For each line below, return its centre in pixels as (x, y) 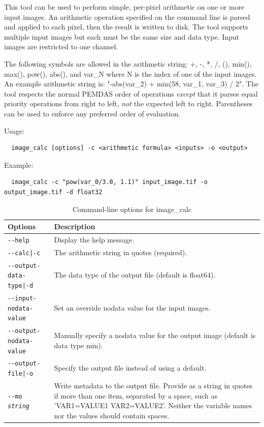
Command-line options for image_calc (132, 209)
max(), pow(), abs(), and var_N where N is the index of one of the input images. (130, 73)
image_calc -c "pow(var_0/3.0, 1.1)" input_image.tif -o (109, 182)
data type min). (78, 345)
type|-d (21, 286)
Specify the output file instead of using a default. (130, 368)
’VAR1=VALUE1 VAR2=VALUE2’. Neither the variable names (153, 405)
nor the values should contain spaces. (112, 415)
